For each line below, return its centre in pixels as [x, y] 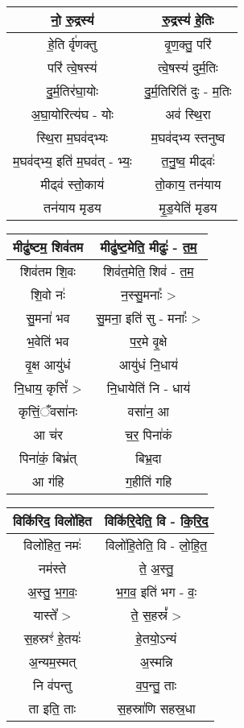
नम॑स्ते [52, 568]
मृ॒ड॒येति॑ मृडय [188, 207]
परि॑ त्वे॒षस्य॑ [72, 67]
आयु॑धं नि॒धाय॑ [148, 364]
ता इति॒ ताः [52, 708]
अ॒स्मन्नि [156, 662]
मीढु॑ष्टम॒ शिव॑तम [48, 247]
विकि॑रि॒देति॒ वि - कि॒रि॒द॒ [156, 521]
